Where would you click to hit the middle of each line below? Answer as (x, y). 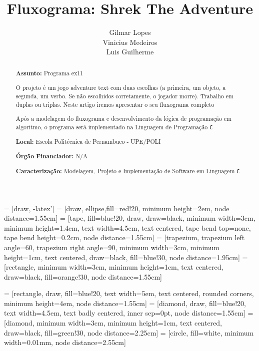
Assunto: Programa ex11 (49, 73)
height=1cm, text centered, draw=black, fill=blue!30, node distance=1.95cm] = (126, 257)
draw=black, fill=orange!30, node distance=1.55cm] (83, 276)
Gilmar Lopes (130, 32)
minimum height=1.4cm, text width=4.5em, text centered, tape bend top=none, (127, 227)
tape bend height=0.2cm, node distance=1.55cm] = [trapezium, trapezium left (124, 237)
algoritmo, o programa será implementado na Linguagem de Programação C (114, 127)
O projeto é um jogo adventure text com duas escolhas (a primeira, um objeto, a (121, 88)
